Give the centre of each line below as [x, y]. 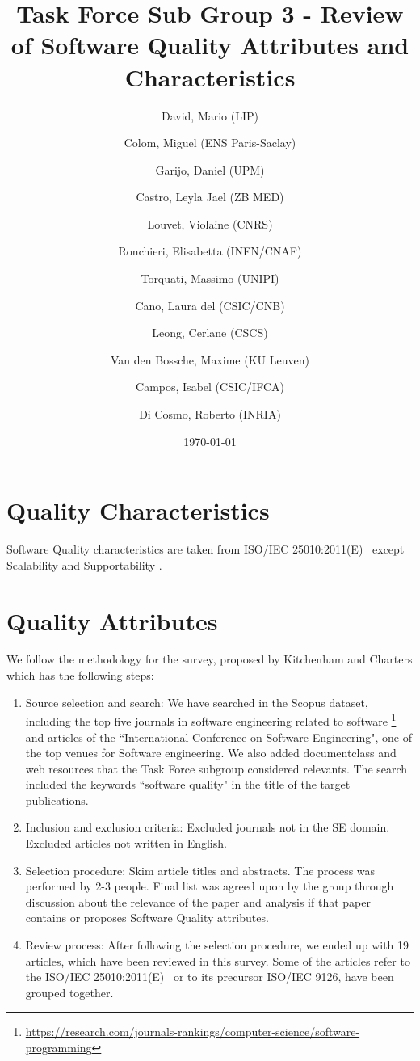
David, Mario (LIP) [210, 115]
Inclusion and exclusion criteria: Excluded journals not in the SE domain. [208, 827]
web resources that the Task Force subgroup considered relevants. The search [216, 768]
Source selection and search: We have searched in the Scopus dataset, [197, 702]
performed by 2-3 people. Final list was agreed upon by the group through [210, 886]
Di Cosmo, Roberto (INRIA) [210, 414]
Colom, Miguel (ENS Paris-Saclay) [210, 143]
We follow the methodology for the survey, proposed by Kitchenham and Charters [210, 659]
